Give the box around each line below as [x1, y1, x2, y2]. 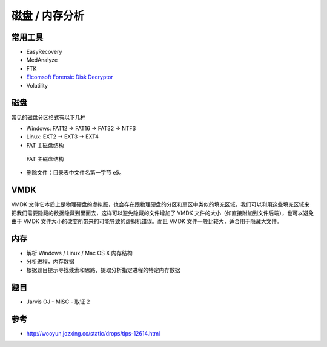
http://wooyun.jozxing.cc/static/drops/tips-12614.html [26, 329, 160, 337]
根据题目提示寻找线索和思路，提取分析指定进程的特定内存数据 [26, 266, 180, 273]
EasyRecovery [26, 48, 62, 56]
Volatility [26, 82, 48, 89]
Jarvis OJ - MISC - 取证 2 [26, 298, 90, 305]
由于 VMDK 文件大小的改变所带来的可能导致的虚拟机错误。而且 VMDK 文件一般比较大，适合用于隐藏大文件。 [11, 218, 283, 225]
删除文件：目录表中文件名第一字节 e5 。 [26, 169, 125, 177]
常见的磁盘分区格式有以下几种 [11, 114, 86, 121]
